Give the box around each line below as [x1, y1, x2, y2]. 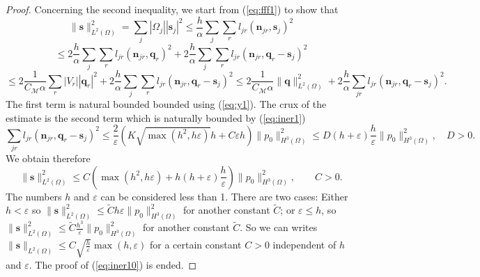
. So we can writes [240, 220, 318, 235]
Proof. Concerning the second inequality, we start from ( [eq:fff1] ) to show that [6, 2, 339, 16]
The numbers [6, 189, 62, 203]
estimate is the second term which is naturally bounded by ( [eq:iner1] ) [6, 110, 306, 125]
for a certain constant [149, 237, 242, 252]
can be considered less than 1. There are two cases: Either [100, 189, 348, 203]
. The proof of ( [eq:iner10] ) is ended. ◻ [29, 257, 197, 271]
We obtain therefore [6, 150, 91, 165]
